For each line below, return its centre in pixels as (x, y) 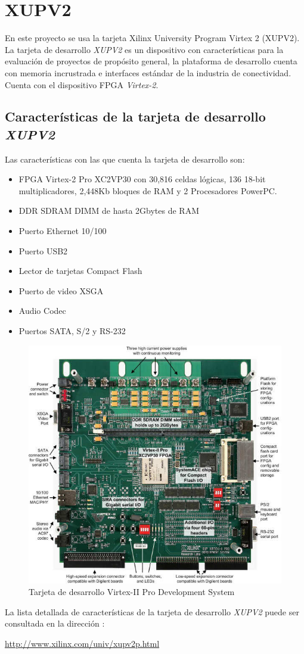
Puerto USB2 (43, 250)
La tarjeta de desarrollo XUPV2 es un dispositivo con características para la (144, 49)
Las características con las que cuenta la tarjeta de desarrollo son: (125, 159)
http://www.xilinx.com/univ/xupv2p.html (82, 643)
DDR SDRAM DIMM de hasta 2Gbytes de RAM (109, 211)
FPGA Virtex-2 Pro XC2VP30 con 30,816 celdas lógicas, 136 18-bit (142, 179)
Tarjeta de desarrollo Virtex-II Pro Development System (132, 592)
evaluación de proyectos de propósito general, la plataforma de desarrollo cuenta (151, 61)
